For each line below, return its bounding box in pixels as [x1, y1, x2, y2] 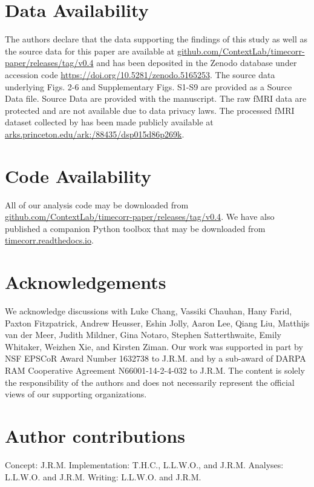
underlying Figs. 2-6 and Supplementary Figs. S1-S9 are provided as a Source [5, 80, 292, 93]
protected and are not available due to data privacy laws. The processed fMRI [5, 104, 295, 116]
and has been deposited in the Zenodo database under [96, 56, 297, 69]
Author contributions [5, 423, 185, 448]
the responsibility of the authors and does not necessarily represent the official [5, 376, 295, 388]
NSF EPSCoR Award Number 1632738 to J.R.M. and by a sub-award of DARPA [5, 352, 306, 365]
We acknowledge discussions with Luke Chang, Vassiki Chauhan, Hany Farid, [5, 305, 292, 317]
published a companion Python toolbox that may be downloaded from [5, 222, 266, 234]
